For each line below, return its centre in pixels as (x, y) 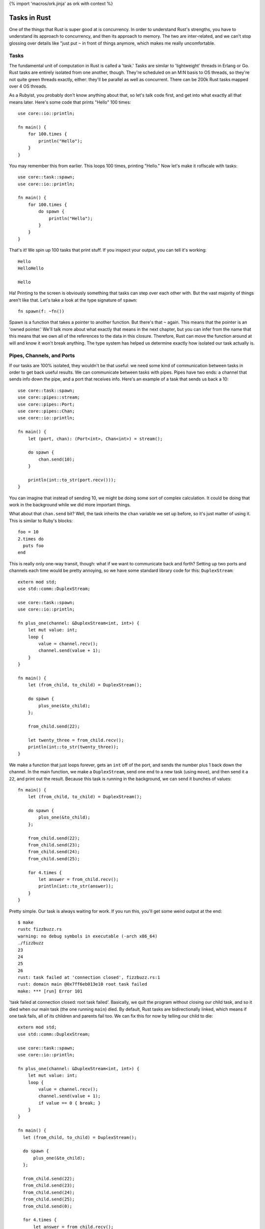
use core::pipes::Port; (46, 404)
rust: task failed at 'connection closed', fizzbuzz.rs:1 (89, 978)
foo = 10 (28, 532)
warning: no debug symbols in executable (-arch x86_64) (88, 936)
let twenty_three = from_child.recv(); (76, 740)
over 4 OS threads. (28, 86)
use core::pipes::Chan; (46, 411)
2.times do (31, 539)
